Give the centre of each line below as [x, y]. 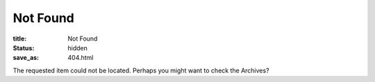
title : [20, 39]
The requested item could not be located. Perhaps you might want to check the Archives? [141, 70]
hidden [78, 48]
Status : [24, 48]
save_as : [26, 58]
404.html [81, 58]
